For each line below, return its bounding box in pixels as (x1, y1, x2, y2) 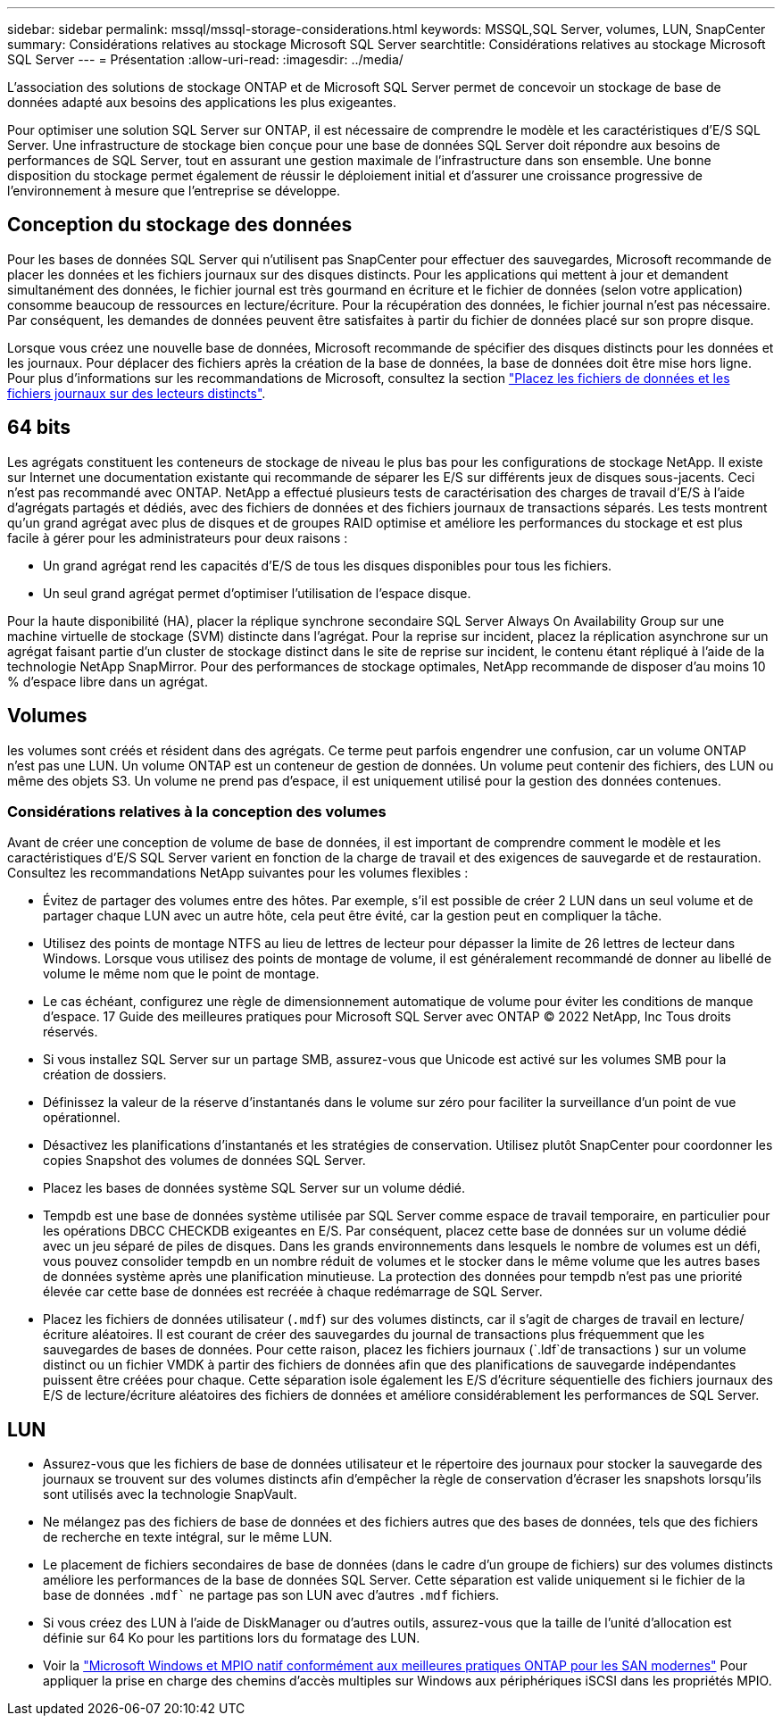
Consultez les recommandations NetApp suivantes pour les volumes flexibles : (7, 865, 469, 881)
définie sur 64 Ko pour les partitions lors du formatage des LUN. (43, 1630, 420, 1646)
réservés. (43, 1024, 98, 1040)
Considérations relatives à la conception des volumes (7, 802, 387, 820)
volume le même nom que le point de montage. (43, 966, 320, 982)
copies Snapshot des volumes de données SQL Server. (43, 1153, 366, 1169)
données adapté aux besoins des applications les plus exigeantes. (7, 95, 396, 110)
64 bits (7, 416, 71, 439)
